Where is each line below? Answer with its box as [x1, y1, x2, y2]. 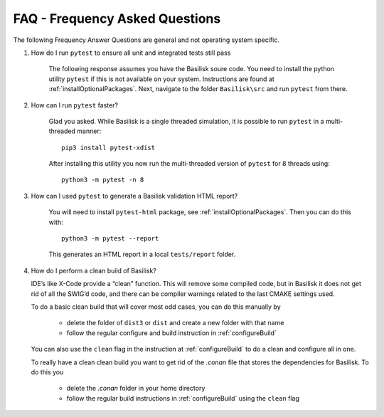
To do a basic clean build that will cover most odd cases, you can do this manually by [31, 302, 281, 311]
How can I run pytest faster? [31, 100, 119, 110]
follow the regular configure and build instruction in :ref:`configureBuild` [66, 328, 277, 337]
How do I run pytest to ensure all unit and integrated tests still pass [31, 48, 231, 57]
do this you [31, 367, 64, 376]
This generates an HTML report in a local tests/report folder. [48, 250, 236, 259]
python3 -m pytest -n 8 [61, 176, 144, 184]
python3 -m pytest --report [61, 235, 159, 243]
